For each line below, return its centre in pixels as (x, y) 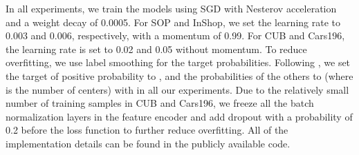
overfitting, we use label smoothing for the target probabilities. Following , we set (178, 62)
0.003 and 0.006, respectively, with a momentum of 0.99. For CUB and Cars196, (175, 35)
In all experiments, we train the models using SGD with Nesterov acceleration (171, 8)
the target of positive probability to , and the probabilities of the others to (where (179, 75)
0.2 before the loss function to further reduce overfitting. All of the (147, 130)
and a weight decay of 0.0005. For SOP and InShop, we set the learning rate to (173, 22)
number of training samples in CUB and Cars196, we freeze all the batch (160, 103)
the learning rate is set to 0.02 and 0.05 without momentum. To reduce (156, 49)
